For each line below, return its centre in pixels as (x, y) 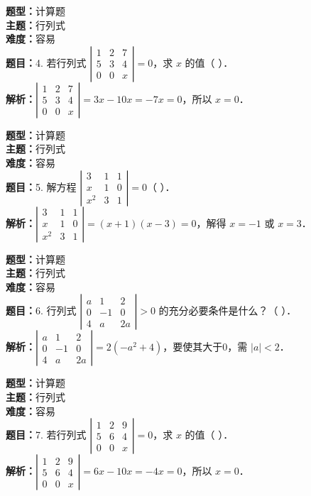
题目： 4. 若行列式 (46, 62)
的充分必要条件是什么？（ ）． (228, 310)
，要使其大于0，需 (205, 347)
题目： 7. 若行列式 (46, 435)
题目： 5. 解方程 (41, 186)
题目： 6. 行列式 (41, 310)
